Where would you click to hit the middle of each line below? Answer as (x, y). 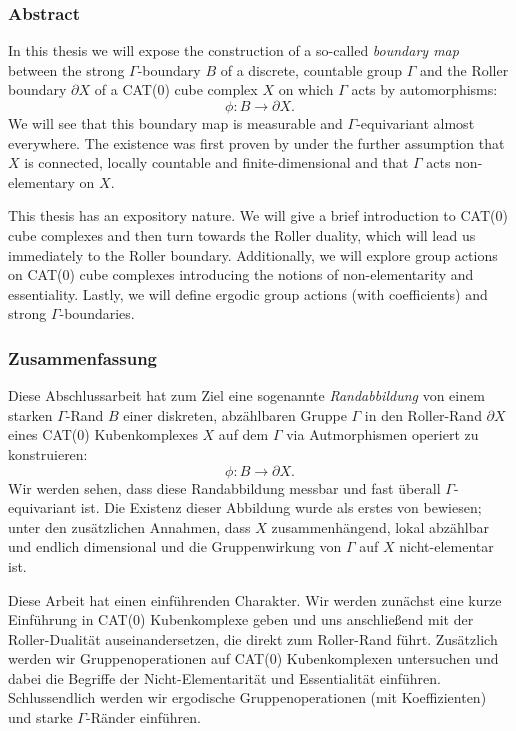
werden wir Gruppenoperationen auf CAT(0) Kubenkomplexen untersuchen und (253, 658)
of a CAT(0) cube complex (176, 89)
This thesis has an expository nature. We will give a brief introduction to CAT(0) (258, 215)
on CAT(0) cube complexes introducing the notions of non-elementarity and (241, 274)
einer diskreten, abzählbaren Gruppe (235, 414)
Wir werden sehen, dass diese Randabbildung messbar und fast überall (224, 487)
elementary (41, 181)
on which (306, 89)
